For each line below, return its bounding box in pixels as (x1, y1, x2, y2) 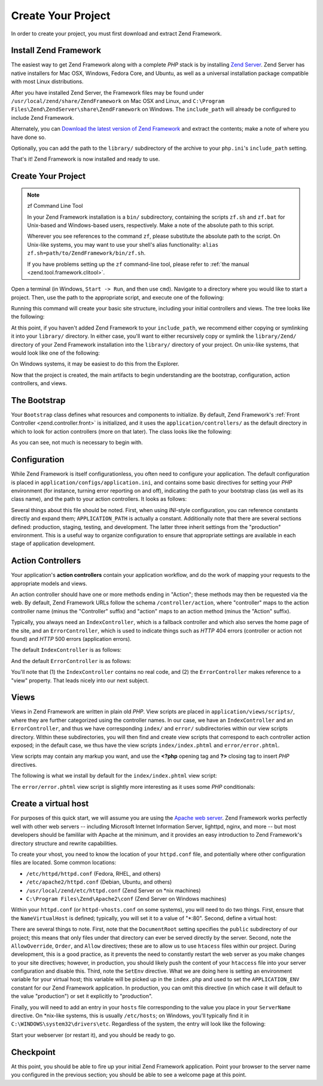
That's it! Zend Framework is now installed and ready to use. (11, 156, 160, 163)
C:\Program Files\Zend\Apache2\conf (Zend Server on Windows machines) (26, 895, 227, 902)
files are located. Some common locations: (11, 859, 117, 866)
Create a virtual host (11, 798, 89, 809)
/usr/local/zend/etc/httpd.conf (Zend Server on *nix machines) (26, 887, 201, 894)
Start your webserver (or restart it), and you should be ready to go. (11, 1031, 176, 1039)
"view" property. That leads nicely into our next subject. (11, 677, 149, 684)
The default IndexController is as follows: (11, 646, 122, 654)
